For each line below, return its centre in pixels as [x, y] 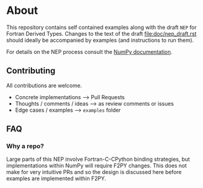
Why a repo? [25, 146]
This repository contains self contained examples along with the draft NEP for [101, 27]
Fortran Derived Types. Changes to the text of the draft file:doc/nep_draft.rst [101, 33]
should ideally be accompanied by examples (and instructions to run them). [100, 40]
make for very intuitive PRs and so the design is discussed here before [94, 172]
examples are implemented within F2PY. [56, 178]
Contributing [31, 71]
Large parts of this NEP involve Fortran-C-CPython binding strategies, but [98, 159]
